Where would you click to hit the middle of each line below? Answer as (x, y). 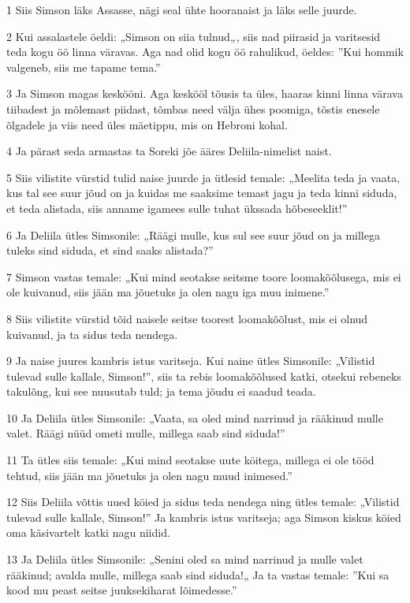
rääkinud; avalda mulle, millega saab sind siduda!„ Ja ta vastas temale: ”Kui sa (198, 574)
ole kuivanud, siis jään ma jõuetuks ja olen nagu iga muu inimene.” (168, 292)
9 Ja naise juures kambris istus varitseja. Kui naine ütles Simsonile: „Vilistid (191, 361)
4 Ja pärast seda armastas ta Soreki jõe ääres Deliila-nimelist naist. (169, 151)
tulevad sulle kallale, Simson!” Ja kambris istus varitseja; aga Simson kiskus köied (204, 517)
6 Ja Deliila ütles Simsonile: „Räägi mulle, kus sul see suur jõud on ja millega (193, 234)
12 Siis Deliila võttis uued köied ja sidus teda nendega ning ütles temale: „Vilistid (203, 502)
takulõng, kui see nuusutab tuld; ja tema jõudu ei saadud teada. (161, 391)
